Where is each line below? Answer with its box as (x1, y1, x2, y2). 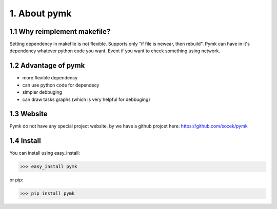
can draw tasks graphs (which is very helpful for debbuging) (22, 96, 150, 102)
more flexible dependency (22, 75, 78, 81)
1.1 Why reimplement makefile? (9, 27, 111, 36)
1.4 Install (9, 136, 41, 145)
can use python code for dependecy (22, 82, 100, 88)
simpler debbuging (22, 89, 63, 95)
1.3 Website (9, 110, 48, 118)
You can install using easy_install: (9, 150, 80, 156)
